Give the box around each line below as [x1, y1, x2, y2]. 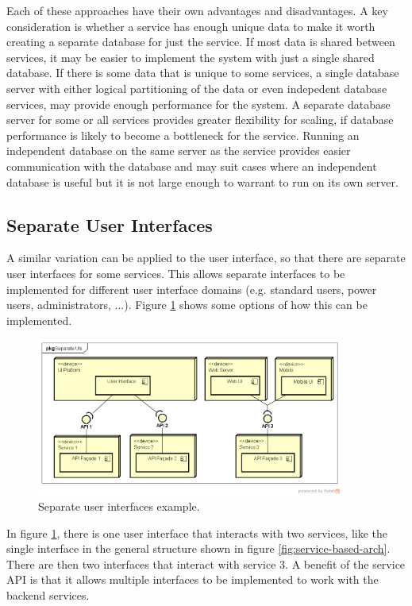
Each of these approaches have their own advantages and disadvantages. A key [6, 2, 388, 18]
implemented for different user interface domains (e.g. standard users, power [6, 280, 377, 297]
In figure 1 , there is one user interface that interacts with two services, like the [6, 524, 388, 541]
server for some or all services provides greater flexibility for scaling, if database [6, 111, 394, 128]
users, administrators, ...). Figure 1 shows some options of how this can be [6, 296, 368, 313]
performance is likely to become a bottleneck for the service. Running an [6, 126, 360, 143]
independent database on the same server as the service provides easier [6, 142, 351, 159]
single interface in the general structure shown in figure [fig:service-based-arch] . [6, 540, 391, 557]
